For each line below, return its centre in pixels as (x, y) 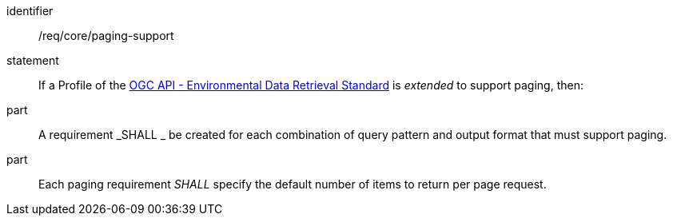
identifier (30, 11)
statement (33, 60)
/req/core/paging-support (106, 36)
